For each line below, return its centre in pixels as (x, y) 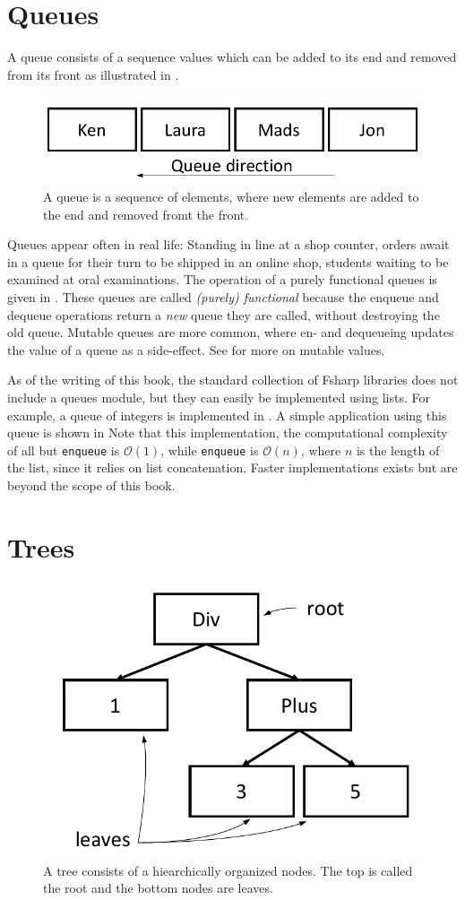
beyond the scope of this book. (91, 485)
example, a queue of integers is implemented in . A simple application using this (227, 415)
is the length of (398, 450)
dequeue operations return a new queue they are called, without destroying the (224, 314)
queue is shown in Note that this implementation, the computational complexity (228, 433)
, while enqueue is (210, 450)
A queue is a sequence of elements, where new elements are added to (231, 197)
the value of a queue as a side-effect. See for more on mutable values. (196, 349)
